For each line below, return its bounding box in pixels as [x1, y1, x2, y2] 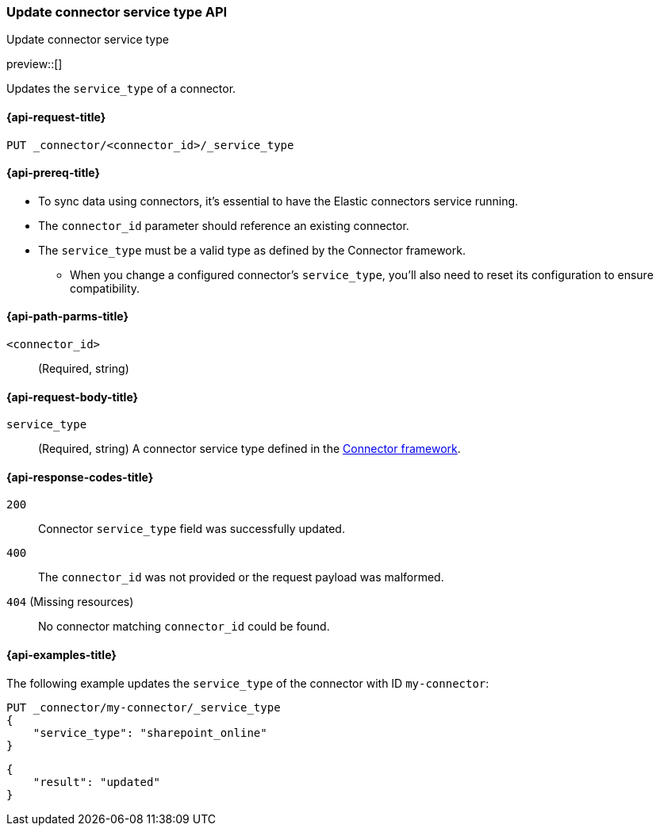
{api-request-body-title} [6, 389, 139, 404]
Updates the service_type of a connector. [6, 82, 236, 96]
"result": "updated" [33, 775, 160, 788]
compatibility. [70, 281, 140, 295]
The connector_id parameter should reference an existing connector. [38, 218, 409, 232]
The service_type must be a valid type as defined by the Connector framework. [38, 243, 466, 257]
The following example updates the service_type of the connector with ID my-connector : [6, 676, 489, 690]
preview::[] [6, 57, 63, 71]
